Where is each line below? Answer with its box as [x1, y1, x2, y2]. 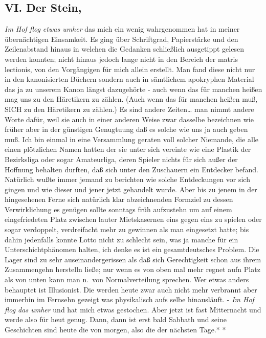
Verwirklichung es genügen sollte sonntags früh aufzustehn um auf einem [5, 204, 232, 214]
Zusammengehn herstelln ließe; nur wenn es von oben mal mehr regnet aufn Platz [5, 264, 260, 275]
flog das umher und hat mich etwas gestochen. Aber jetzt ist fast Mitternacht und [5, 304, 261, 314]
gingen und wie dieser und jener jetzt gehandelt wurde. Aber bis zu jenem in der [5, 184, 257, 194]
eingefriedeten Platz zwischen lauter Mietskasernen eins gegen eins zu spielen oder [5, 214, 262, 224]
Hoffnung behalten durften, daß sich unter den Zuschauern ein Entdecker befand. [5, 164, 259, 174]
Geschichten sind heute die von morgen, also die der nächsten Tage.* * [5, 324, 226, 335]
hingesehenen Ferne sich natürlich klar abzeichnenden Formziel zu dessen [5, 194, 233, 205]
